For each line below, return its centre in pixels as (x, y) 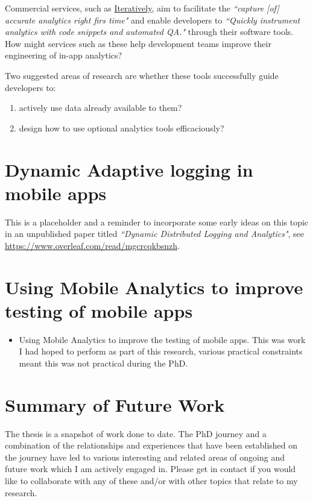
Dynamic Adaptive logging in (129, 169)
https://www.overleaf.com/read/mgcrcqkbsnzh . (93, 245)
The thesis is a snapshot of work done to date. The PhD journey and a (136, 433)
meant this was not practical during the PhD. (103, 363)
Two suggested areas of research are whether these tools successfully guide (142, 75)
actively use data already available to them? (100, 108)
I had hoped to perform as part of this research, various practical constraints (161, 351)
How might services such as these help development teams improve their (138, 43)
